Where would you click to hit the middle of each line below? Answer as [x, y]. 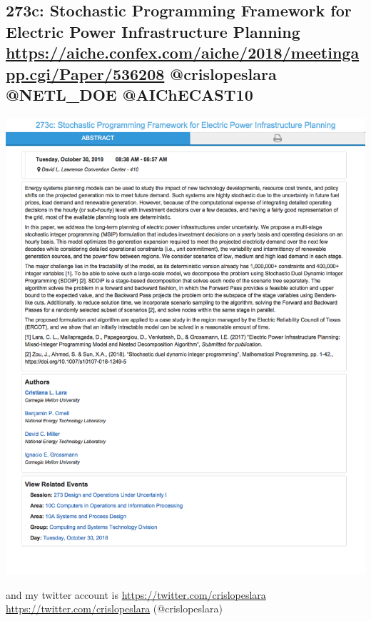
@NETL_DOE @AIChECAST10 [129, 94]
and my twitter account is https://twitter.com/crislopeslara [136, 594]
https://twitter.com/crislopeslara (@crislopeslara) [114, 608]
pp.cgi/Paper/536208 [85, 73]
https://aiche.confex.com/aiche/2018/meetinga [183, 53]
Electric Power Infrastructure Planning [153, 31]
